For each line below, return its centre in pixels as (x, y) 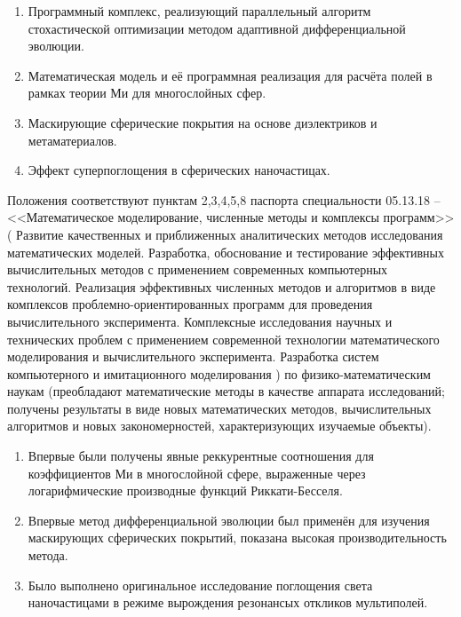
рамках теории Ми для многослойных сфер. (147, 93)
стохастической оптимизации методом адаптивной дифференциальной (217, 28)
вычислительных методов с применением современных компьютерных (198, 269)
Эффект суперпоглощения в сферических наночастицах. (179, 170)
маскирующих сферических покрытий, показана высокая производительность (237, 538)
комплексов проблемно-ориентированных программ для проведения (190, 304)
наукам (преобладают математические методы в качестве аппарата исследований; (226, 391)
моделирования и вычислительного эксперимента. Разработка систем (193, 356)
